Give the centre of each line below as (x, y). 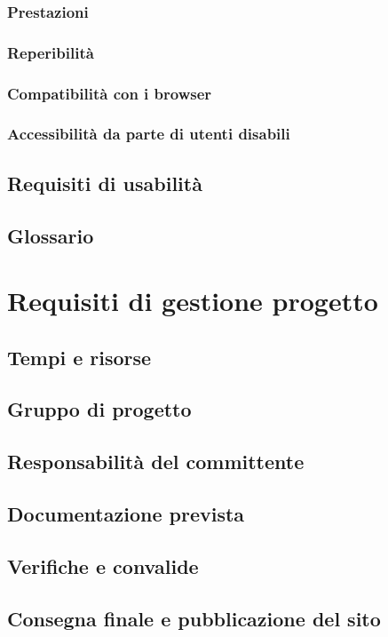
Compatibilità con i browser (110, 93)
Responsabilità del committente (156, 462)
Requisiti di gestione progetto (193, 301)
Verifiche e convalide (103, 565)
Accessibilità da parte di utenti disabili (149, 134)
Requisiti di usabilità (105, 183)
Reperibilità (51, 52)
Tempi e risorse (79, 357)
